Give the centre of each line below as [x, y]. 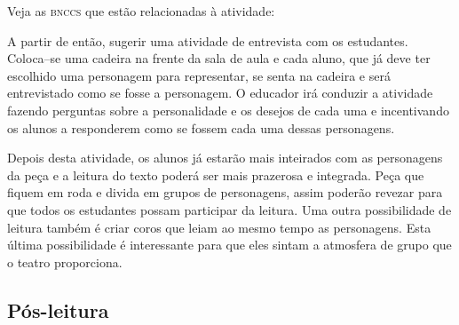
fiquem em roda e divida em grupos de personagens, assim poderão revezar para [225, 192]
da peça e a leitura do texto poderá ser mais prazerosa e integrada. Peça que [216, 174]
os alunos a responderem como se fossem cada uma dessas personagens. [201, 127]
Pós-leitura [58, 309]
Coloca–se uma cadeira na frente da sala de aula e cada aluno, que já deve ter [219, 58]
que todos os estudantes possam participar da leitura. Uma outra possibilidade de [229, 209]
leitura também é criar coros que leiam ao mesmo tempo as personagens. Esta [219, 227]
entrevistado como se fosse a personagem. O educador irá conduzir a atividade [220, 93]
